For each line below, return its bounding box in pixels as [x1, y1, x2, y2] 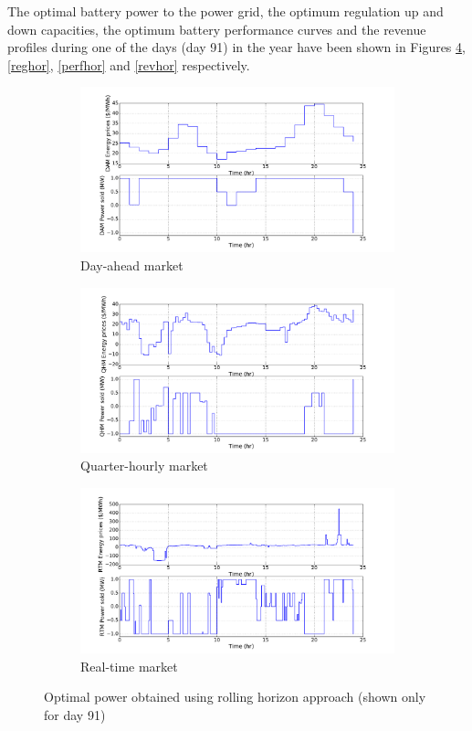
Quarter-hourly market [80, 456, 208, 475]
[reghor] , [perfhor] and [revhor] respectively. [7, 55, 250, 74]
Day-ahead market [80, 256, 184, 275]
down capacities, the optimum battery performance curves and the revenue [7, 19, 426, 38]
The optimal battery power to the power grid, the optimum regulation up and [7, 2, 444, 20]
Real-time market [80, 656, 178, 675]
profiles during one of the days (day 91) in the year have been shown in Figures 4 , [7, 37, 466, 57]
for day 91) [44, 705, 106, 724]
